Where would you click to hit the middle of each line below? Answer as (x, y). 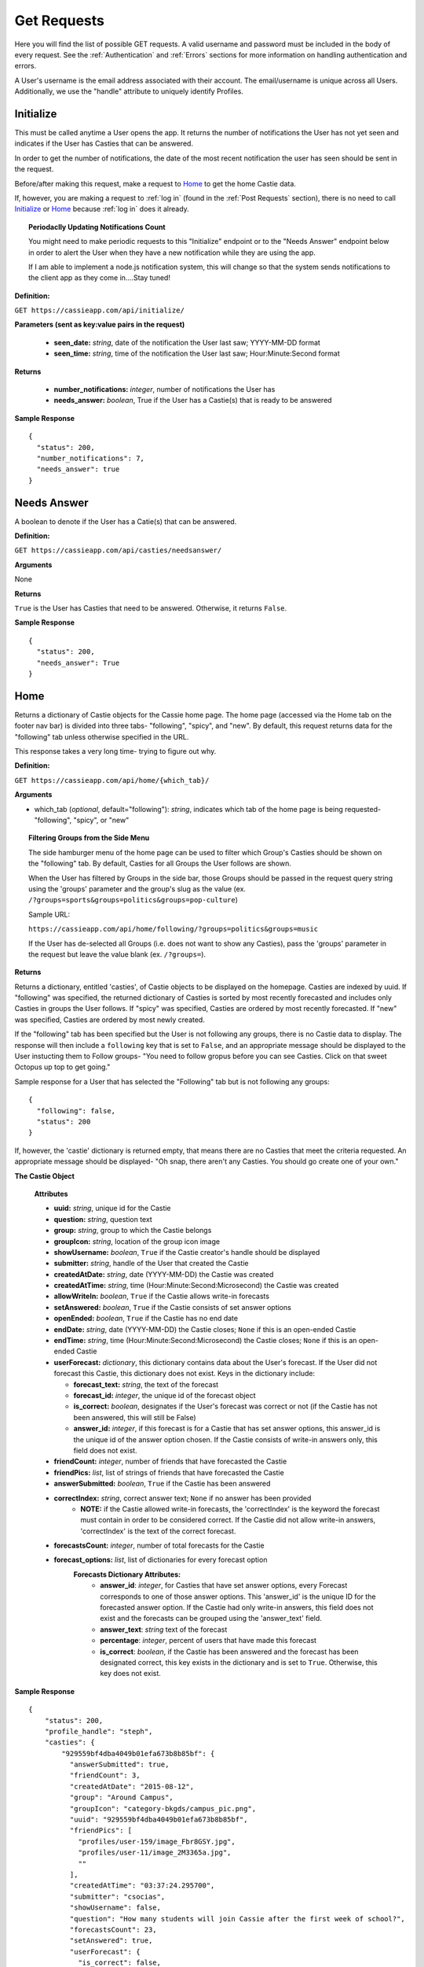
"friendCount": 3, (105, 1775)
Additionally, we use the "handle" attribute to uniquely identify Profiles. (129, 91)
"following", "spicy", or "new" (82, 820)
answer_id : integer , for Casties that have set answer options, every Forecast (224, 1585)
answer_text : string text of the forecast (164, 1629)
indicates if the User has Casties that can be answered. (104, 144)
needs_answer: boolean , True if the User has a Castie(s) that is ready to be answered (193, 400)
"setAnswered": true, (111, 1941)
